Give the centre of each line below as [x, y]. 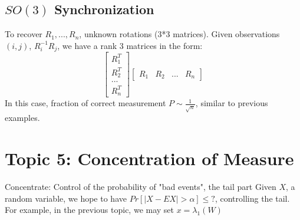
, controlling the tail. [252, 198]
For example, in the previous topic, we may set [90, 210]
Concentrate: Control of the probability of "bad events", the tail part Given [141, 186]
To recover [24, 34]
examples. [22, 118]
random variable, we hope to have [66, 198]
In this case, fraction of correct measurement [85, 103]
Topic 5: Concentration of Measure [149, 158]
